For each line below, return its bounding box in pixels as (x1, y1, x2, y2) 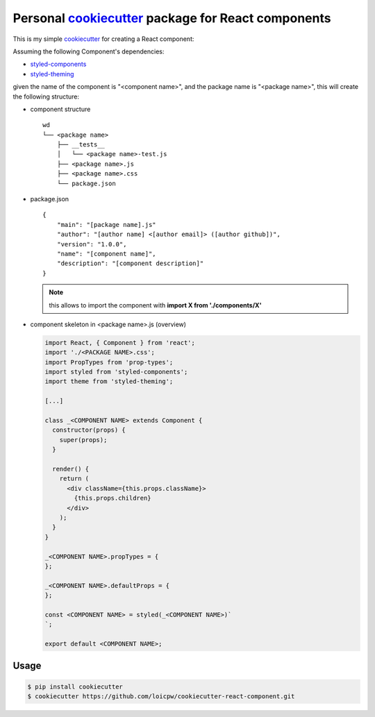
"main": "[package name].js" (56, 221, 156, 228)
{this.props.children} (74, 494, 152, 503)
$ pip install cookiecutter (27, 682, 123, 691)
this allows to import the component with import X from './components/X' (49, 301, 262, 309)
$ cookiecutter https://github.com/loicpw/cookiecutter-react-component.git (27, 693, 295, 700)
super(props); (59, 436, 108, 444)
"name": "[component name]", (56, 250, 156, 258)
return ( (59, 475, 90, 482)
